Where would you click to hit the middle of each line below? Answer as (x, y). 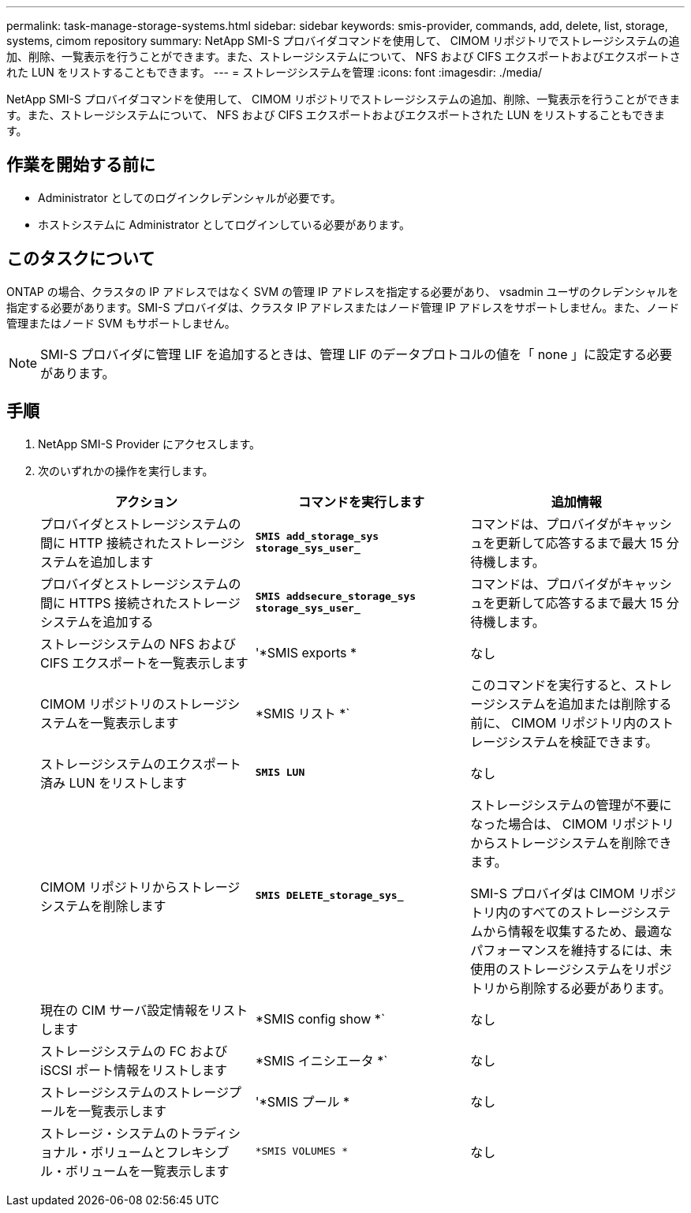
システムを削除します (103, 906)
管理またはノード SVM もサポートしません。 (121, 323)
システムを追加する (97, 621)
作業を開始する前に (81, 165)
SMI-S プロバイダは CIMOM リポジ (573, 893)
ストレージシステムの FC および (134, 1051)
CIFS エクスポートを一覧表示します (144, 663)
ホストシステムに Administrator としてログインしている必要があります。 (224, 224)
